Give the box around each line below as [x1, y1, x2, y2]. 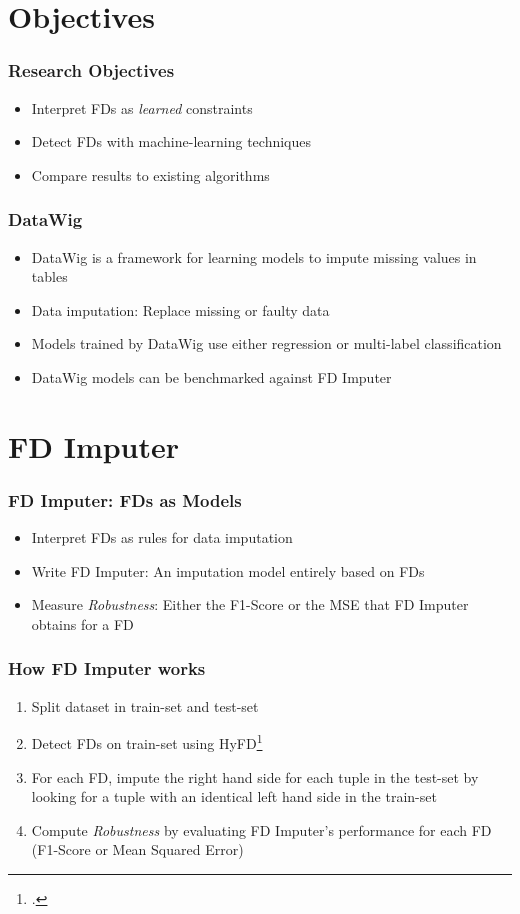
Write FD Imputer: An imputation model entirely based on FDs [31, 560, 425, 581]
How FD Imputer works [8, 656, 206, 681]
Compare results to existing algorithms [31, 164, 270, 185]
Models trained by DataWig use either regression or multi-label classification [31, 333, 502, 354]
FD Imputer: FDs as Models [8, 487, 242, 512]
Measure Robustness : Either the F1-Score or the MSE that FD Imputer [31, 594, 469, 615]
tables [31, 266, 68, 287]
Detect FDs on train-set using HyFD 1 [31, 730, 263, 753]
